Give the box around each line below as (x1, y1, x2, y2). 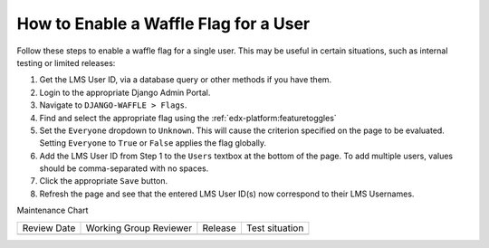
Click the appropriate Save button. (39, 176, 168, 186)
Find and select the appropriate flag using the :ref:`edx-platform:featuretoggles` (39, 112, 337, 123)
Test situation (245, 222, 304, 234)
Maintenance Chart (16, 205, 89, 216)
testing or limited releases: (16, 57, 116, 68)
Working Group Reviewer (85, 222, 193, 234)
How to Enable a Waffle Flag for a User (16, 14, 311, 33)
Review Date (22, 222, 76, 234)
